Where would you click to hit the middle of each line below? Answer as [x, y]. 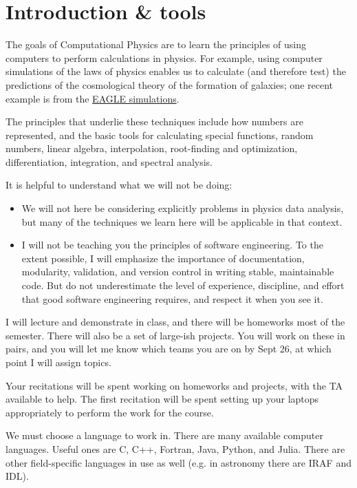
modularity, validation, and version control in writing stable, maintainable [178, 272]
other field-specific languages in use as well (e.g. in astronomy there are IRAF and [178, 462]
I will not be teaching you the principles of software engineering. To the [172, 245]
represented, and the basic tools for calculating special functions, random [160, 135]
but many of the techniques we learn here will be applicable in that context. [182, 221]
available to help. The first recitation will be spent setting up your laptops [162, 399]
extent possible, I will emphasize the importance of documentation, [163, 258]
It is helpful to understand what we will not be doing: [119, 185]
